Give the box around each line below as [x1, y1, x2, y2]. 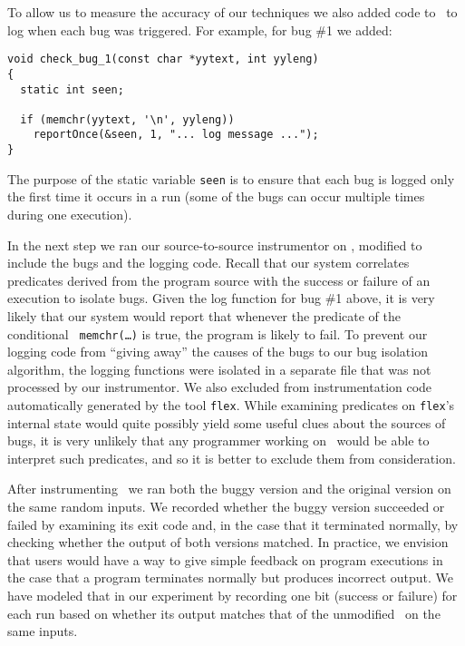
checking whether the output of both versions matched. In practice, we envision [7, 533, 449, 552]
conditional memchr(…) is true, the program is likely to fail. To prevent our [7, 324, 428, 343]
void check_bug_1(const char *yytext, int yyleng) [7, 53, 319, 66]
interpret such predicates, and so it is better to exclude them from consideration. [7, 448, 456, 467]
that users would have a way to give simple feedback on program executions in [7, 550, 443, 569]
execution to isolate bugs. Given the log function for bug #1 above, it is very [7, 289, 435, 308]
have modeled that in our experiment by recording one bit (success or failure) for [7, 586, 458, 605]
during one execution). [7, 205, 132, 224]
